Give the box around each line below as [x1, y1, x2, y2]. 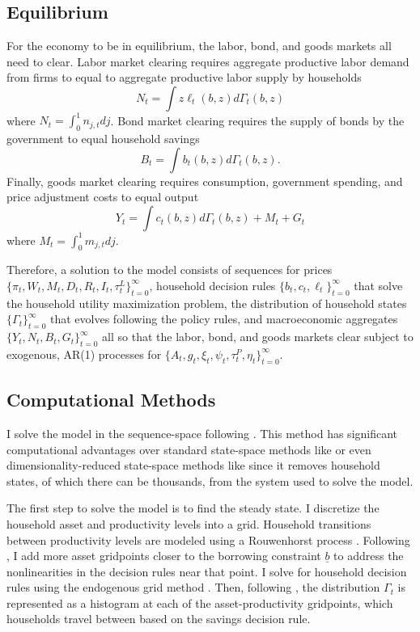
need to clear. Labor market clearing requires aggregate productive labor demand [6, 53, 409, 70]
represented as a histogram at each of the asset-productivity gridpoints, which [6, 594, 393, 611]
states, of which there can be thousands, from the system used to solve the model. [6, 472, 414, 489]
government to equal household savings [6, 130, 200, 147]
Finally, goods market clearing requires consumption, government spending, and [6, 172, 403, 189]
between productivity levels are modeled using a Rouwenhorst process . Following [6, 531, 410, 548]
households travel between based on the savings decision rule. [6, 610, 311, 627]
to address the [333, 547, 404, 564]
